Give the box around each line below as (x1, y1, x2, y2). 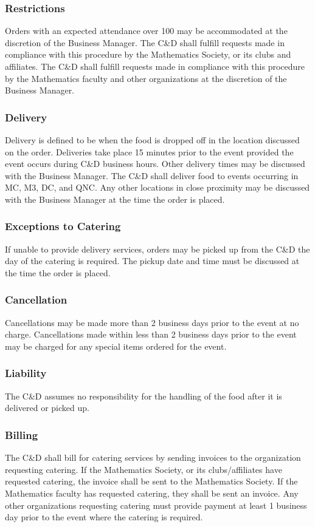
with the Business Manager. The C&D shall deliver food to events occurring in (5, 169, 299, 182)
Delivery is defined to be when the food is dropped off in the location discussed (5, 134, 300, 146)
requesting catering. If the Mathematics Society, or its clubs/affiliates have (5, 463, 282, 475)
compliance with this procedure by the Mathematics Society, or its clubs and (5, 48, 291, 61)
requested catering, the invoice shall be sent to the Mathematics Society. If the (5, 475, 298, 488)
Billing (5, 427, 38, 442)
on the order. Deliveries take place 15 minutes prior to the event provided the (5, 145, 294, 158)
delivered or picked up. (5, 401, 89, 414)
